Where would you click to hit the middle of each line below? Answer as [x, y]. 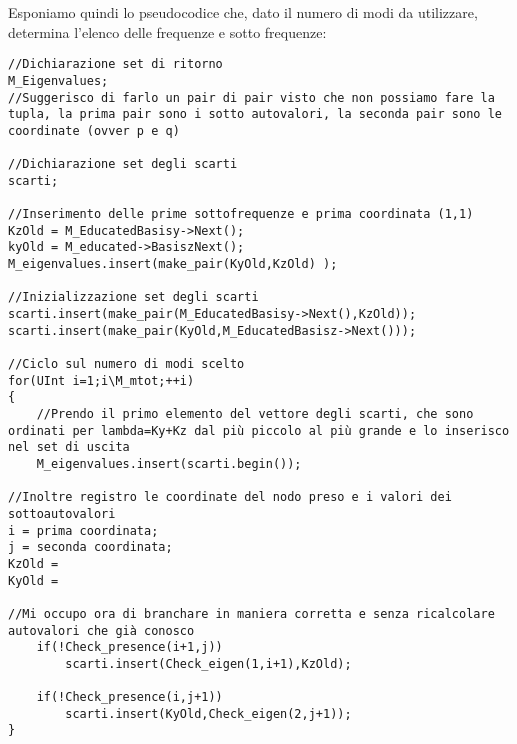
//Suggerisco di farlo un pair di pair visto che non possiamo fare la [251, 97]
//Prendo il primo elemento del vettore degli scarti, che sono [255, 413]
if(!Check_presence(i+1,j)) [129, 647]
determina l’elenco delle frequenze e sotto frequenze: [167, 31]
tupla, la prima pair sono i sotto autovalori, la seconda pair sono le [255, 114]
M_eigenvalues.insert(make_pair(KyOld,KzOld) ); [173, 264]
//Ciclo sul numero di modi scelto [126, 364]
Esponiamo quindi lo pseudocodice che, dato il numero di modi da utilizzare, [243, 12]
